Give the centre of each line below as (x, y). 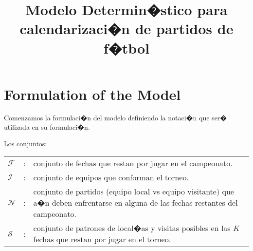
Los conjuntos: (26, 143)
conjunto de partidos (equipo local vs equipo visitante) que (134, 192)
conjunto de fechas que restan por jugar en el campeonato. (133, 163)
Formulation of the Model (92, 94)
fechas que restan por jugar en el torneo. (102, 239)
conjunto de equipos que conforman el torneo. (111, 177)
